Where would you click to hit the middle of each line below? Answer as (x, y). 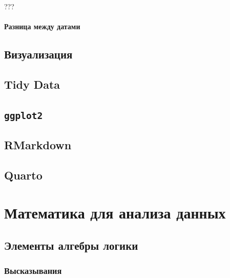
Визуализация (38, 54)
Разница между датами (42, 26)
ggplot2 (24, 115)
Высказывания (33, 271)
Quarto (23, 175)
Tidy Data (32, 84)
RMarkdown (38, 145)
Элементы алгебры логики (71, 245)
